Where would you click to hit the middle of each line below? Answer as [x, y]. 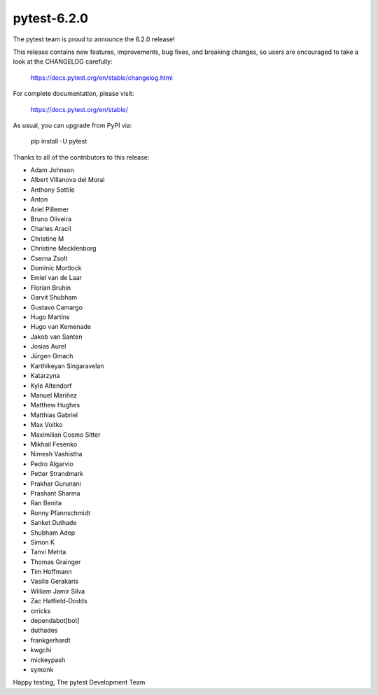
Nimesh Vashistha [56, 454]
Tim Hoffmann [51, 572]
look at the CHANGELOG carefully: [63, 62]
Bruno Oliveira [51, 219]
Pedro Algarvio [52, 464]
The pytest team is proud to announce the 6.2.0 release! [94, 39]
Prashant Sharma [55, 493]
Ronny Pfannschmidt [61, 513]
